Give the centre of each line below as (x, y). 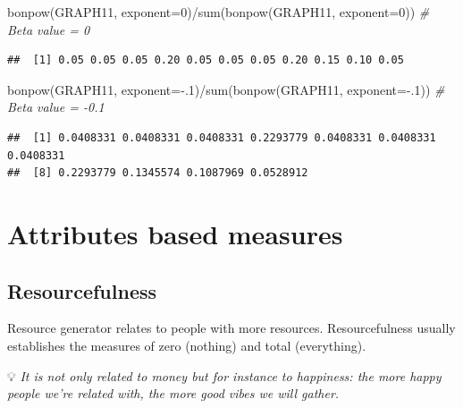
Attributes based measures (175, 233)
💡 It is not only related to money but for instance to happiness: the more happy (224, 375)
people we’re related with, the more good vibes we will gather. (173, 393)
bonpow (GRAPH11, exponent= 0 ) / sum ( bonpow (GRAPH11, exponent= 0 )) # (219, 12)
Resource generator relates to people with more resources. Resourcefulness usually (231, 328)
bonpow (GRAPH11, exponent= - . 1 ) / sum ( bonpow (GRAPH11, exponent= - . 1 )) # (226, 89)
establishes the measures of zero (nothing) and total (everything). (187, 345)
